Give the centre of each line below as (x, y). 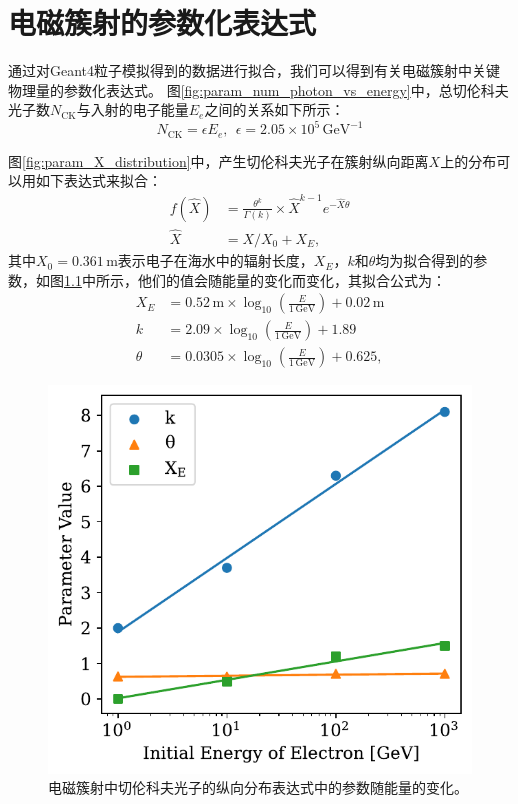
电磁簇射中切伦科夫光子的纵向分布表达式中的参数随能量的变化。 (258, 787)
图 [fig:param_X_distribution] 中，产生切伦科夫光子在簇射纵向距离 (218, 160)
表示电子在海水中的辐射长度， (215, 260)
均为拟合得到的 (424, 260)
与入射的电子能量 (132, 109)
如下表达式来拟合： (98, 180)
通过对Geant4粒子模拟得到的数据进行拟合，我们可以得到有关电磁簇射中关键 (254, 70)
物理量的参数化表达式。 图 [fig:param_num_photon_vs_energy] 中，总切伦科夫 (258, 89)
